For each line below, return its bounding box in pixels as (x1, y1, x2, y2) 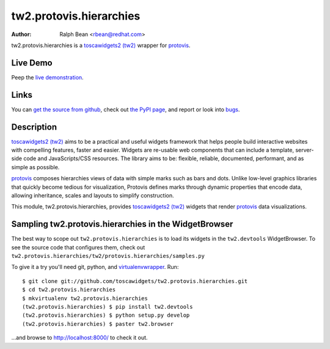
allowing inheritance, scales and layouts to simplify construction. (11, 192, 174, 199)
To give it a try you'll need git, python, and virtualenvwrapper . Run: (11, 263, 179, 271)
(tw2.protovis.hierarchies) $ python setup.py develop (22, 312, 190, 319)
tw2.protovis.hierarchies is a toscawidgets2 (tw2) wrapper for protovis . (11, 42, 191, 49)
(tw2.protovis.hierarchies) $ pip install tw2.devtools (22, 303, 193, 310)
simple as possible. (11, 163, 60, 171)
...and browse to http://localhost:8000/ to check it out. (11, 334, 148, 342)
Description (11, 122, 57, 132)
